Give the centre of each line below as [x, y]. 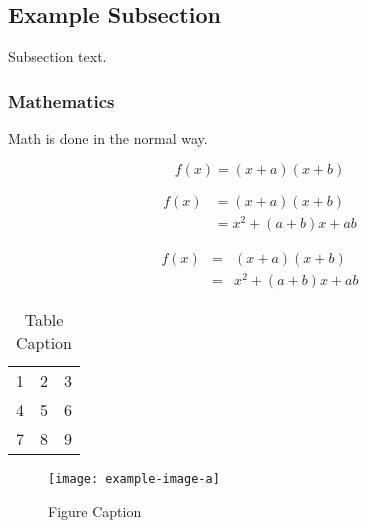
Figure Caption [95, 510]
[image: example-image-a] [134, 478]
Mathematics [61, 100]
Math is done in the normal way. [108, 138]
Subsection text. [57, 56]
